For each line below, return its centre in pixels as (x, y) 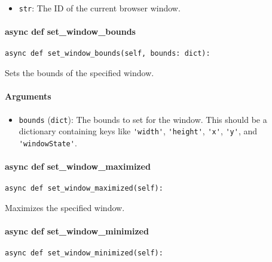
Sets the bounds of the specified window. (80, 73)
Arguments (28, 96)
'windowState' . (48, 142)
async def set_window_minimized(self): (84, 253)
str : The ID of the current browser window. (100, 8)
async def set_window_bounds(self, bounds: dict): (108, 54)
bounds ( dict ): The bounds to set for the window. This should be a (143, 119)
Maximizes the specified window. (65, 207)
